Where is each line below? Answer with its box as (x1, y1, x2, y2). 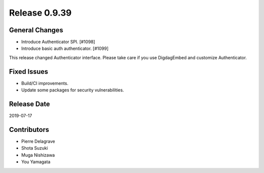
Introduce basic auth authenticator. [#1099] (21, 45, 109, 51)
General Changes (9, 26, 64, 34)
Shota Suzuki (21, 145, 48, 151)
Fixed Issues (9, 67, 48, 76)
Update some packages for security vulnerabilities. (21, 87, 124, 93)
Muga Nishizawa (21, 152, 55, 158)
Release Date (9, 100, 50, 108)
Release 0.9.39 (9, 7, 72, 18)
